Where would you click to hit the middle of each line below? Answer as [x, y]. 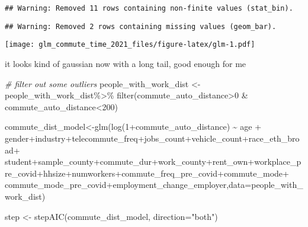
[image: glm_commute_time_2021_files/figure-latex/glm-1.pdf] [130, 45]
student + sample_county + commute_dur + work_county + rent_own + [130, 162]
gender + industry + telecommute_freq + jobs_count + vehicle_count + [127, 138]
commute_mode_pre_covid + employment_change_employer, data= [128, 185]
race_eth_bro [274, 138]
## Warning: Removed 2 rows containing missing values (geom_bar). [141, 26]
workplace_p [278, 162]
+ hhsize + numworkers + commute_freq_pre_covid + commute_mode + [163, 173]
